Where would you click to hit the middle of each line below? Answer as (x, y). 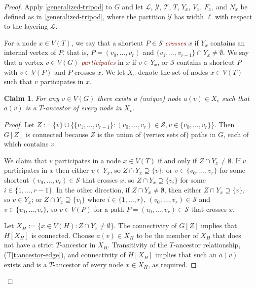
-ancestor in (78, 245)
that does (227, 235)
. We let (113, 72)
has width (189, 16)
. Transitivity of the (137, 245)
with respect (234, 16)
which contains (26, 144)
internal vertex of (30, 52)
